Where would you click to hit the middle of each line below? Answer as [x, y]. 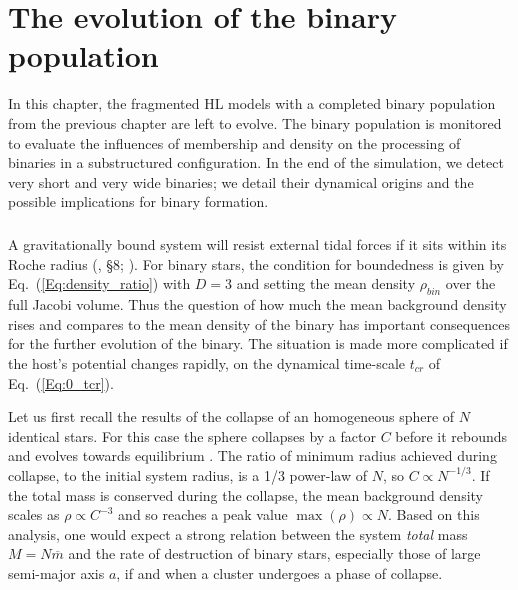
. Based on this [433, 514]
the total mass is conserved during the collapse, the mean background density [246, 494]
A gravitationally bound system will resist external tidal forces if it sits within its [257, 244]
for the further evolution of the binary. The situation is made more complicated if [258, 343]
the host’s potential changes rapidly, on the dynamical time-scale [207, 363]
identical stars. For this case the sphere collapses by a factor [192, 435]
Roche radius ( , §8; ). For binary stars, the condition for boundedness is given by [256, 263]
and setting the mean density [326, 283]
